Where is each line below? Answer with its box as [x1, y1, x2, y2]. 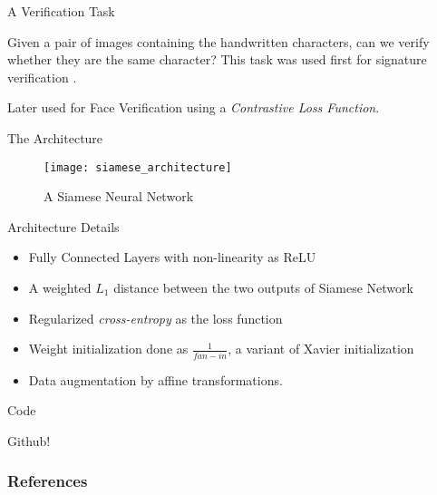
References [7, 470, 88, 492]
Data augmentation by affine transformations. [28, 370, 283, 389]
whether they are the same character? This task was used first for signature [7, 50, 427, 69]
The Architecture [7, 128, 103, 147]
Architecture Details [7, 217, 120, 236]
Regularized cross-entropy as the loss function [28, 308, 283, 327]
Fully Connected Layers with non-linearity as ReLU [28, 247, 316, 267]
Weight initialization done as [28, 339, 189, 358]
